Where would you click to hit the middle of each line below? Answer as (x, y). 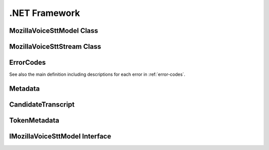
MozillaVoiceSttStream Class (55, 47)
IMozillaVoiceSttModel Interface (60, 136)
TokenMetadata (34, 120)
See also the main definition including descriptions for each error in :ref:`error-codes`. (97, 74)
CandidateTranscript (42, 104)
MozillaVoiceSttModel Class (54, 31)
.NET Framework (45, 13)
